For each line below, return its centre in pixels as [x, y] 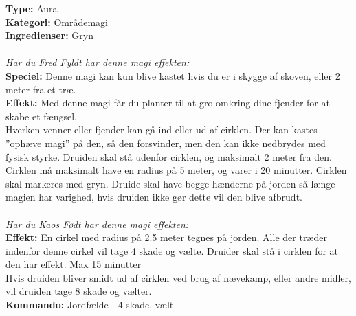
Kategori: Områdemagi [57, 22]
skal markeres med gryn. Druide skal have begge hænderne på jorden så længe [170, 183]
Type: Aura [32, 8]
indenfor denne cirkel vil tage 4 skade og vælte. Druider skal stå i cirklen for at [172, 250]
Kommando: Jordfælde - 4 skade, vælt [90, 305]
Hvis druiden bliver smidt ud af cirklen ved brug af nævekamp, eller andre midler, [178, 277]
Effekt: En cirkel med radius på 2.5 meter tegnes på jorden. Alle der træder [166, 237]
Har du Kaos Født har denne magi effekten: [97, 224]
